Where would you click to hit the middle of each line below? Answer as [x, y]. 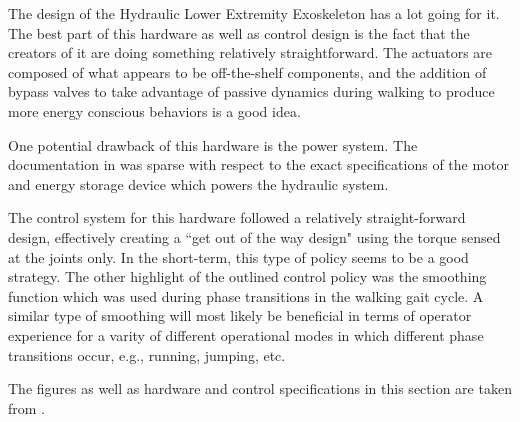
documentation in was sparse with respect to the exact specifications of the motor [259, 164]
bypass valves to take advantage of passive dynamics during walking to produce [251, 91]
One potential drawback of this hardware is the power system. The [213, 144]
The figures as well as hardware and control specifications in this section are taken [260, 388]
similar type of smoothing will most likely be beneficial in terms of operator [240, 315]
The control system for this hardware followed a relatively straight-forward [237, 217]
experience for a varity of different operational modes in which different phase [246, 334]
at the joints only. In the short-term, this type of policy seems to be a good [238, 256]
